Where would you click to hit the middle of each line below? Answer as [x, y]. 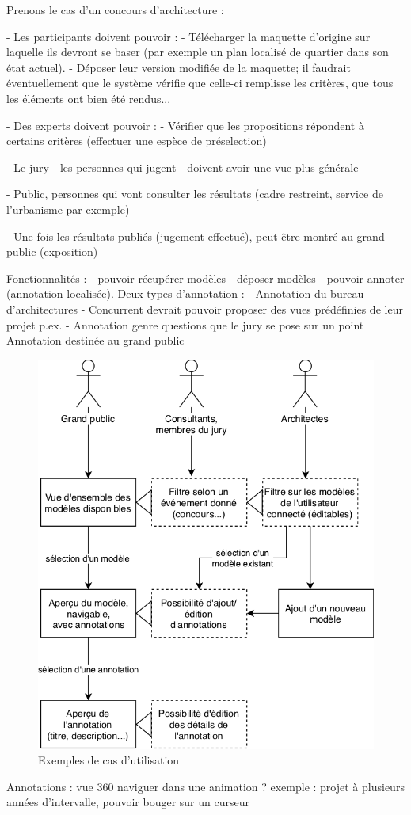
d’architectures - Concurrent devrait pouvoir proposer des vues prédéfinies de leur [205, 308]
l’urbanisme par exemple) [68, 209]
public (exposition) [52, 251]
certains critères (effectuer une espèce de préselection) [137, 141]
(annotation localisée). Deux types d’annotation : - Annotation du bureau [185, 293]
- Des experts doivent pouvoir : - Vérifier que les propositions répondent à [185, 125]
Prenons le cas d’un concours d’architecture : [115, 10]
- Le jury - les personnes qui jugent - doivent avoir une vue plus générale [183, 167]
